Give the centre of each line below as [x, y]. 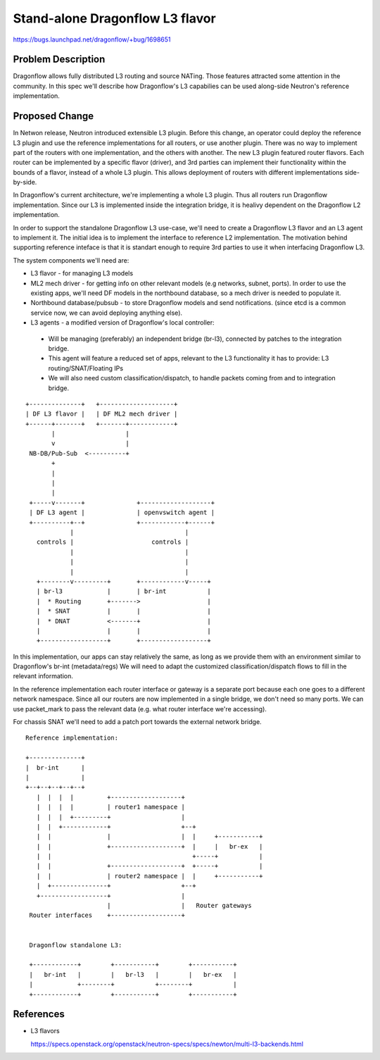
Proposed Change [53, 116]
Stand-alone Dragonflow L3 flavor [114, 18]
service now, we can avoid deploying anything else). [107, 313]
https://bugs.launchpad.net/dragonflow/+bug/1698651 [92, 39]
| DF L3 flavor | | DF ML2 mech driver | [102, 414]
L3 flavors [45, 1031]
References [39, 1014]
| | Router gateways [179, 906]
